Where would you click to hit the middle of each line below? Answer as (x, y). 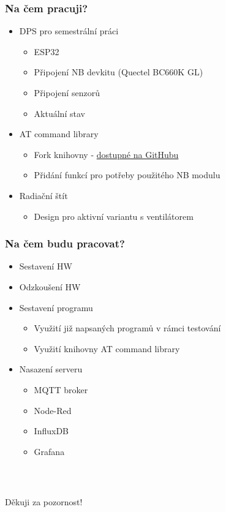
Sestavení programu (56, 307)
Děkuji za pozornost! (44, 501)
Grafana (49, 451)
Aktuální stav (59, 113)
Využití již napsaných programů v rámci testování (127, 328)
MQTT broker (61, 389)
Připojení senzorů (67, 92)
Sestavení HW (46, 266)
